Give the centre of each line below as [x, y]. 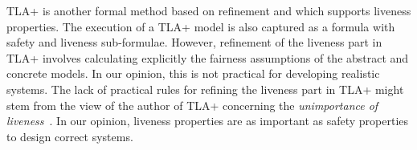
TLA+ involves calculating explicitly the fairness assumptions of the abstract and [208, 57]
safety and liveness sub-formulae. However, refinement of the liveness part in [194, 42]
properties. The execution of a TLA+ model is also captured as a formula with [201, 26]
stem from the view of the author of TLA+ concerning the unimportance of [192, 105]
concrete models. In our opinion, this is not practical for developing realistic [193, 73]
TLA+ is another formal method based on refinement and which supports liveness [209, 10]
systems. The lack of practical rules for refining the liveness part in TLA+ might [205, 89]
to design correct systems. [70, 136]
